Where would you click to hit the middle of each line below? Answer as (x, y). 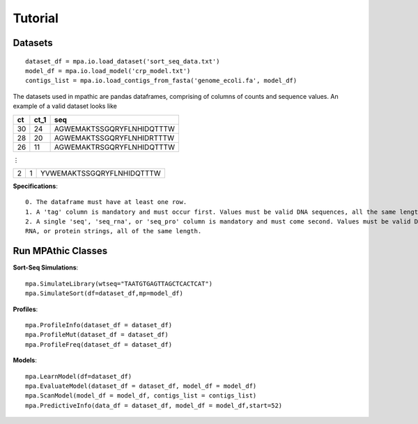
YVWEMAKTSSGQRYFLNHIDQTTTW (101, 173)
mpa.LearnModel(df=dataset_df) (79, 376)
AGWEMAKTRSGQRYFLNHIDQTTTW (115, 147)
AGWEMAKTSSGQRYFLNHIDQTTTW (115, 129)
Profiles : (25, 309)
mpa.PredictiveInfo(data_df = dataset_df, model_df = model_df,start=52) (154, 405)
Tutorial (36, 18)
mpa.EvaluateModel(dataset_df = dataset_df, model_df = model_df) (141, 386)
